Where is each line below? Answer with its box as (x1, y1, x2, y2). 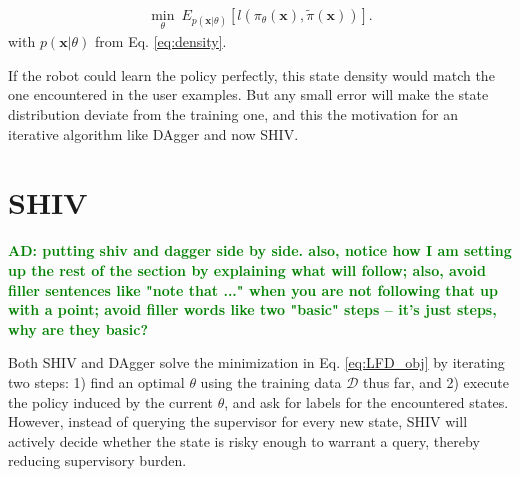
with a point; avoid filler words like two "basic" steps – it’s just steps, (8, 299, 497, 320)
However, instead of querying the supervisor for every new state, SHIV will (8, 411, 468, 432)
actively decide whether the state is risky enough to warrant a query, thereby (8, 430, 480, 451)
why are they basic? (8, 318, 148, 339)
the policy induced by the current (8, 391, 214, 412)
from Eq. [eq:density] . (95, 31, 227, 52)
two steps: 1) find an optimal (8, 371, 185, 392)
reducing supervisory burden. (8, 450, 187, 471)
